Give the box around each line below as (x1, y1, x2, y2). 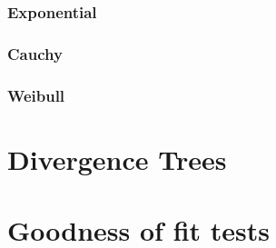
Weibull (7, 84, 65, 106)
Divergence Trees (7, 140, 227, 177)
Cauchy (7, 42, 63, 64)
